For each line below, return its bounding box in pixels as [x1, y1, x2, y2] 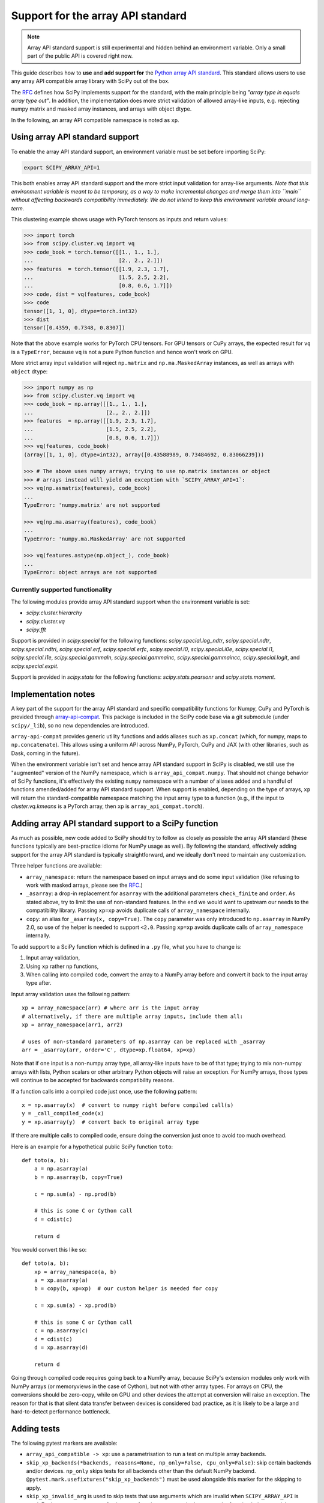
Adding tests [11, 1424, 60, 1434]
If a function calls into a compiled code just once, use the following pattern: [11, 1088, 197, 1095]
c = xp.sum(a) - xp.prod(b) [34, 1302, 117, 1309]
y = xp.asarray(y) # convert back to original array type [22, 1118, 199, 1125]
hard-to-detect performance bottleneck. [11, 1407, 111, 1415]
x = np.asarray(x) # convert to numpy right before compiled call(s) [22, 1102, 234, 1109]
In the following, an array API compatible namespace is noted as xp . [11, 116, 179, 123]
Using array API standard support [11, 132, 139, 142]
